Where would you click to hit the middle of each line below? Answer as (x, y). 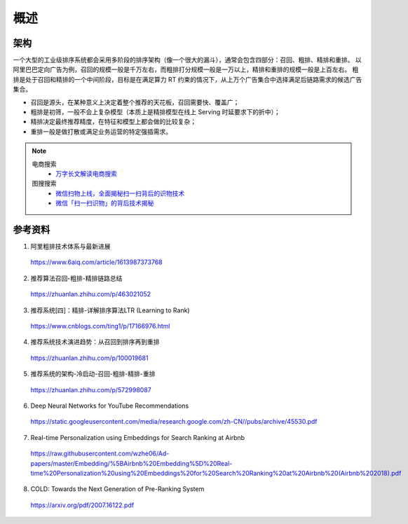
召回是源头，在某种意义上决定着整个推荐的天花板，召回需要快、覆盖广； (135, 102)
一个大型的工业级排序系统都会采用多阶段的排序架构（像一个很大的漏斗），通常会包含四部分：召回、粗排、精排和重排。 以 (187, 60)
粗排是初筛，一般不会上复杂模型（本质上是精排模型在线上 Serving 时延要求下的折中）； (155, 112)
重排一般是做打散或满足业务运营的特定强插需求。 (101, 131)
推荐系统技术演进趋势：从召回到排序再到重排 (95, 342)
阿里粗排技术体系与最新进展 (70, 247)
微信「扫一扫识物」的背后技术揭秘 (105, 203)
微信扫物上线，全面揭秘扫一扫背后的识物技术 (120, 193)
